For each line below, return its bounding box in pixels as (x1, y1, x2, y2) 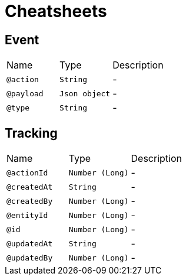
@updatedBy (6, 253, 53, 262)
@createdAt (6, 182, 53, 191)
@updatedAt (6, 239, 53, 248)
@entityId (6, 210, 48, 220)
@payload (6, 89, 44, 98)
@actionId (6, 168, 48, 177)
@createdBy (6, 196, 53, 206)
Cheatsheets (5, 1, 107, 21)
